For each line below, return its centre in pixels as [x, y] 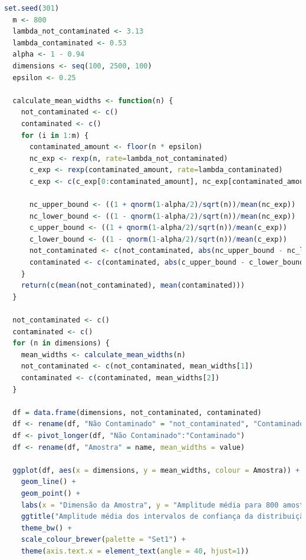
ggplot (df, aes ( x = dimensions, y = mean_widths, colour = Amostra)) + [156, 470]
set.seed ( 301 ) [32, 8]
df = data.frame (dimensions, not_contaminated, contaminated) [137, 412]
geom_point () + [50, 493]
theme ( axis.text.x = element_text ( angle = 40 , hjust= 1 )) [135, 551]
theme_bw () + [46, 528]
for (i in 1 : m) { [55, 135]
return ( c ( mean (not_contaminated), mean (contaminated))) [133, 286]
